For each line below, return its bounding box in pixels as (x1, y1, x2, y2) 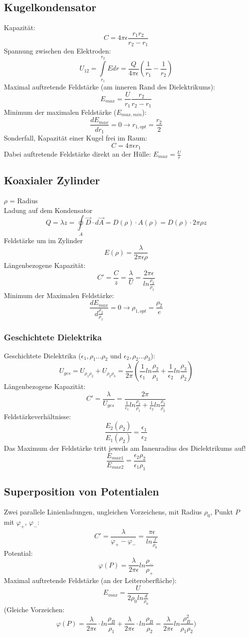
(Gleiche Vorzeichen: (4, 604, 65, 615)
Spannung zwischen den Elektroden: (4, 46, 111, 56)
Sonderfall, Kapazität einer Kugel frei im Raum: (4, 132, 148, 142)
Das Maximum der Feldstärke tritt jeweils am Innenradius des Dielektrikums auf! (4, 443, 246, 453)
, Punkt (210, 507, 233, 517)
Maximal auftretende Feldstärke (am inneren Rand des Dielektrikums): (4, 81, 215, 91)
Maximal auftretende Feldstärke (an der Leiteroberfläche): (4, 575, 177, 585)
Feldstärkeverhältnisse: (4, 411, 71, 421)
